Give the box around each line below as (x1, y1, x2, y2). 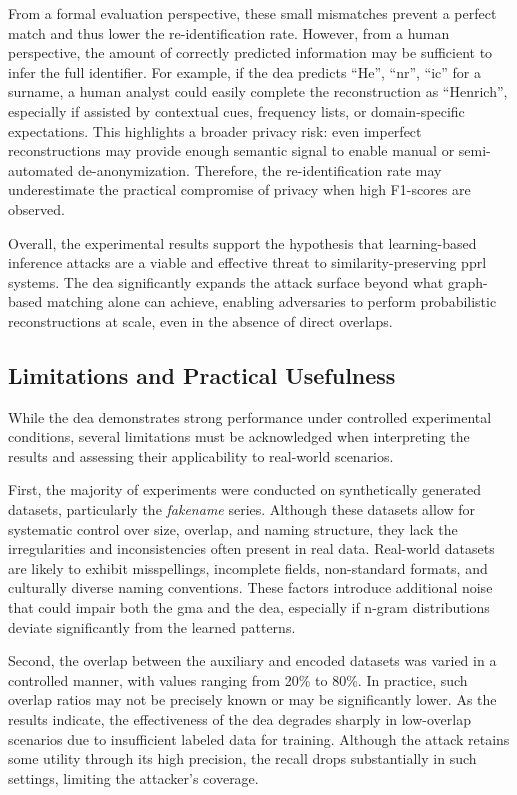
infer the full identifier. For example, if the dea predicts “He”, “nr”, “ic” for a (8, 61, 482, 82)
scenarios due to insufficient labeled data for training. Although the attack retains (8, 728, 510, 749)
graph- (447, 271, 488, 292)
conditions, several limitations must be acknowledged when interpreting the (8, 426, 470, 447)
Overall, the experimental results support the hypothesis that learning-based (8, 232, 477, 253)
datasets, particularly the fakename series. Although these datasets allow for (8, 499, 476, 520)
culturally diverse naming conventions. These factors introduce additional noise (8, 577, 493, 598)
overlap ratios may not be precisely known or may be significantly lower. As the (8, 689, 497, 710)
